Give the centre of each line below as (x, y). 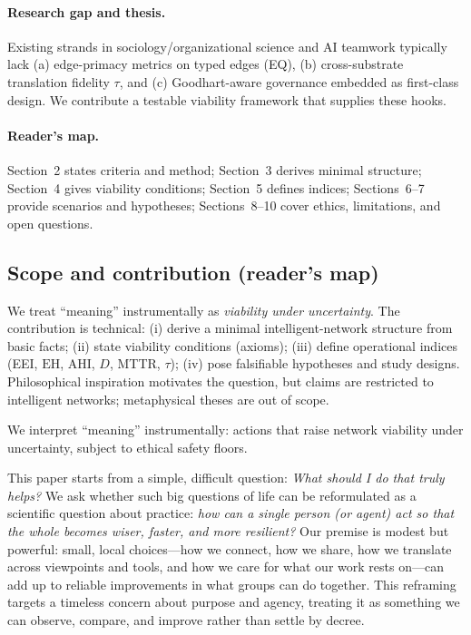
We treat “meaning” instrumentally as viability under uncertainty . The (204, 310)
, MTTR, (135, 363)
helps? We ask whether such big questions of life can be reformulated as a (212, 495)
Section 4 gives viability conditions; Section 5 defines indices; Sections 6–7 (216, 187)
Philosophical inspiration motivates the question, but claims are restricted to (221, 381)
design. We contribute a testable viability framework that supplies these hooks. (227, 99)
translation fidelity (59, 81)
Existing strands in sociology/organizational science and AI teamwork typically (227, 46)
